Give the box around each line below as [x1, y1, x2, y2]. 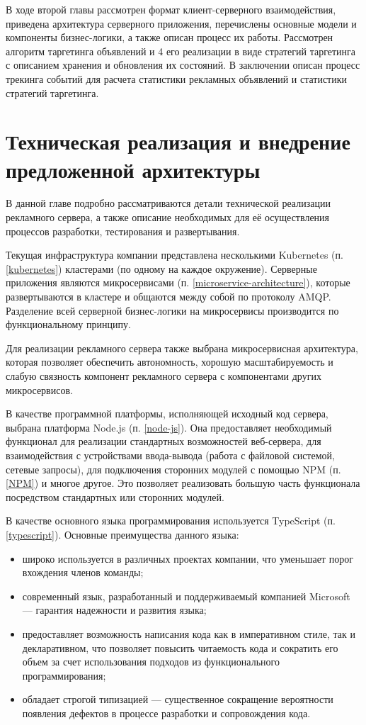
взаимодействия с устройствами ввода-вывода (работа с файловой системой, [6, 447, 335, 462]
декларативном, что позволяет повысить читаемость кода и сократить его [22, 640, 338, 655]
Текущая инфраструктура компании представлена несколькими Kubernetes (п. [6, 247, 343, 262]
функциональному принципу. [6, 317, 131, 332]
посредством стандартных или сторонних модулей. [6, 489, 224, 504]
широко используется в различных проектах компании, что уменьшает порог [22, 551, 353, 566]
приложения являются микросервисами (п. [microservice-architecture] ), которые [6, 275, 350, 290]
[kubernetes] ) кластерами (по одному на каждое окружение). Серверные [6, 261, 317, 276]
